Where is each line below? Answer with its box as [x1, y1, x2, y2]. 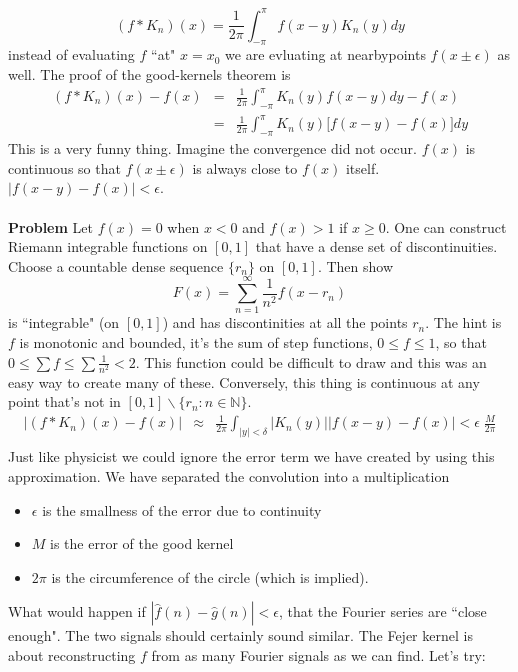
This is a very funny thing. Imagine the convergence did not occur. [8, 138, 417, 159]
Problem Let [8, 216, 93, 237]
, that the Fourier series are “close [278, 601, 487, 622]
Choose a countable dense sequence [8, 255, 224, 276]
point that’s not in [8, 391, 121, 412]
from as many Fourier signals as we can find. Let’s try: [151, 644, 486, 665]
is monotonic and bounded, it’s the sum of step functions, [19, 332, 373, 353]
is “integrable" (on [8, 312, 120, 333]
